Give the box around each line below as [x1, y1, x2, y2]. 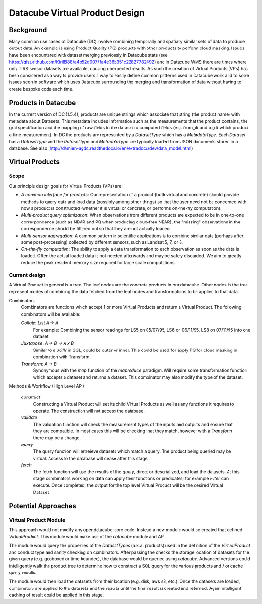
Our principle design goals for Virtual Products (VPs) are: [9, 183, 123, 189]
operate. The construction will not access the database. [33, 408, 145, 413]
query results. [9, 570, 37, 575]
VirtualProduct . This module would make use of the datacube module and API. [9, 534, 166, 540]
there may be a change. [33, 435, 81, 441]
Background [9, 26, 47, 34]
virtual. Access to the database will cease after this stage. [33, 455, 149, 461]
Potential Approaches [9, 502, 76, 510]
